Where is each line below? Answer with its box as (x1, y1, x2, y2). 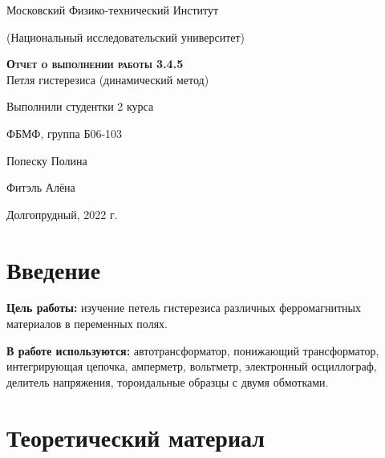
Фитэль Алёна (6, 179, 75, 196)
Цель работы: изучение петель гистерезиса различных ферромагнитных (6, 299, 362, 316)
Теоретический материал (6, 420, 265, 453)
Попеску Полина (6, 152, 87, 168)
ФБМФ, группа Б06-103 (6, 124, 123, 141)
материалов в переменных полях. (6, 315, 168, 332)
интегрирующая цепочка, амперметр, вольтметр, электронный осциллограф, (6, 358, 377, 375)
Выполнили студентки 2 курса (6, 98, 154, 115)
